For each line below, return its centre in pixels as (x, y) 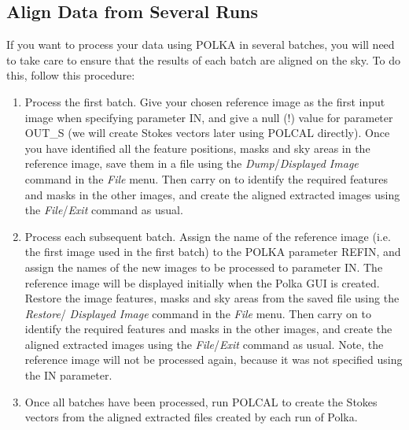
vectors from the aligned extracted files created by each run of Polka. (191, 417)
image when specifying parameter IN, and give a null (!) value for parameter (209, 117)
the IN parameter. (68, 375)
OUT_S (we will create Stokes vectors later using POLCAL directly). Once (207, 133)
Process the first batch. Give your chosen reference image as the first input (205, 101)
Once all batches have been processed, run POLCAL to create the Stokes (201, 401)
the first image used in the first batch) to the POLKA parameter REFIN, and (213, 252)
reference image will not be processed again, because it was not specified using (214, 360)
